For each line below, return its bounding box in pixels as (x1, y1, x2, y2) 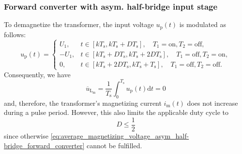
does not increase (187, 98, 238, 108)
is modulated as (179, 19, 227, 29)
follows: (4, 29, 26, 39)
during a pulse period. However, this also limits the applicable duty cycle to (4, 107, 228, 117)
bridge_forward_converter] (4, 140, 85, 150)
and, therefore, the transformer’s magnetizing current (4, 98, 162, 108)
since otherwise (4, 130, 48, 140)
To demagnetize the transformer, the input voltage (4, 19, 154, 29)
